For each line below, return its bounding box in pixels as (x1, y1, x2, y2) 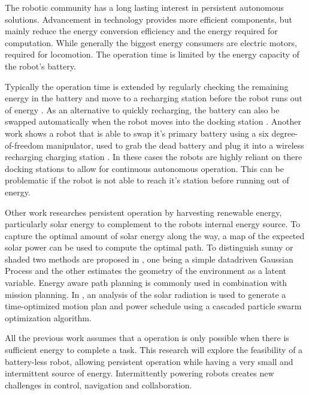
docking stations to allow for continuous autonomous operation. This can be (5, 162, 284, 174)
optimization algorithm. (5, 311, 92, 324)
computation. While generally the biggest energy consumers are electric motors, (5, 36, 297, 49)
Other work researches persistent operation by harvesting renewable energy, (5, 206, 282, 218)
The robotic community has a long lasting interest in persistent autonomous (5, 1, 284, 13)
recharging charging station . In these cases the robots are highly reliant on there (5, 150, 302, 163)
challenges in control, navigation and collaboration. (5, 378, 192, 391)
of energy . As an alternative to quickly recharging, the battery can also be (5, 103, 280, 116)
